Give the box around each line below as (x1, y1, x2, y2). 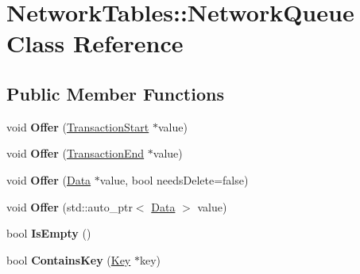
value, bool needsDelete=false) (99, 171, 249, 188)
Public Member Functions (6, 81, 224, 105)
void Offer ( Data (6, 171, 91, 188)
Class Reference (6, 27, 184, 59)
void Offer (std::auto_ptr (6, 198, 133, 215)
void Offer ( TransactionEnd (6, 145, 145, 162)
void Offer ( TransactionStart (6, 118, 149, 135)
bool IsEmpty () (6, 225, 91, 242)
